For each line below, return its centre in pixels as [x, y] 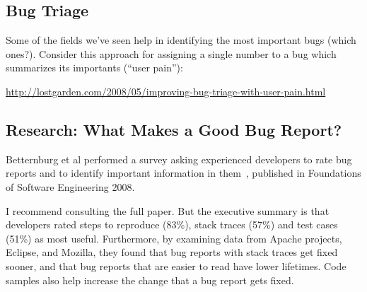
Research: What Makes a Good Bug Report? [174, 129]
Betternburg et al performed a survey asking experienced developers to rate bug [179, 159]
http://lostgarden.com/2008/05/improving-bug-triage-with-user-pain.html [166, 91]
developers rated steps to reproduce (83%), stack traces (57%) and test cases [172, 224]
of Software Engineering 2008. [70, 186]
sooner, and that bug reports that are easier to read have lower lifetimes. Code [176, 265]
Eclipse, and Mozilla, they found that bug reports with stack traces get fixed [172, 252]
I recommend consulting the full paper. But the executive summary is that [168, 210]
